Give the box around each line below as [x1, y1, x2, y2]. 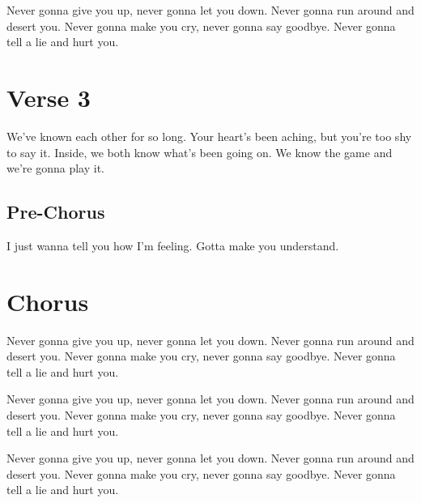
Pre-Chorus [6, 199, 105, 224]
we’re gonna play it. [6, 160, 104, 177]
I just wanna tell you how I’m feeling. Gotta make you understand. [6, 237, 339, 254]
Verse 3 [6, 80, 91, 113]
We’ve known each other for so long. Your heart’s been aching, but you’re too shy [6, 127, 412, 144]
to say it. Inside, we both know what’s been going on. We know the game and [6, 143, 393, 160]
